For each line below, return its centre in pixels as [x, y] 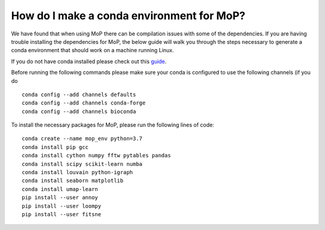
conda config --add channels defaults [79, 94]
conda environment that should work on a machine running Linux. [93, 50]
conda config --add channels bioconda [79, 111]
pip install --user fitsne [62, 214]
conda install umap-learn [60, 189]
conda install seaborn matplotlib [73, 181]
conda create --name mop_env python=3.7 [82, 139]
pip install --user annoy [60, 198]
